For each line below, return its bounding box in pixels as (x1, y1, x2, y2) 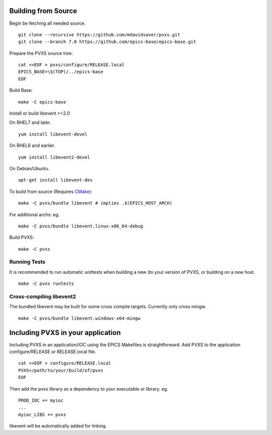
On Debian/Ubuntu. (9, 165, 50, 171)
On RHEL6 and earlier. (9, 142, 55, 149)
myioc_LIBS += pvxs (18, 412, 66, 417)
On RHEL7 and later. (9, 119, 51, 126)
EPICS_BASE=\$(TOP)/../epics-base (18, 69, 103, 75)
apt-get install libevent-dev (18, 177, 93, 183)
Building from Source (9, 7, 78, 15)
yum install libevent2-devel (18, 154, 90, 160)
